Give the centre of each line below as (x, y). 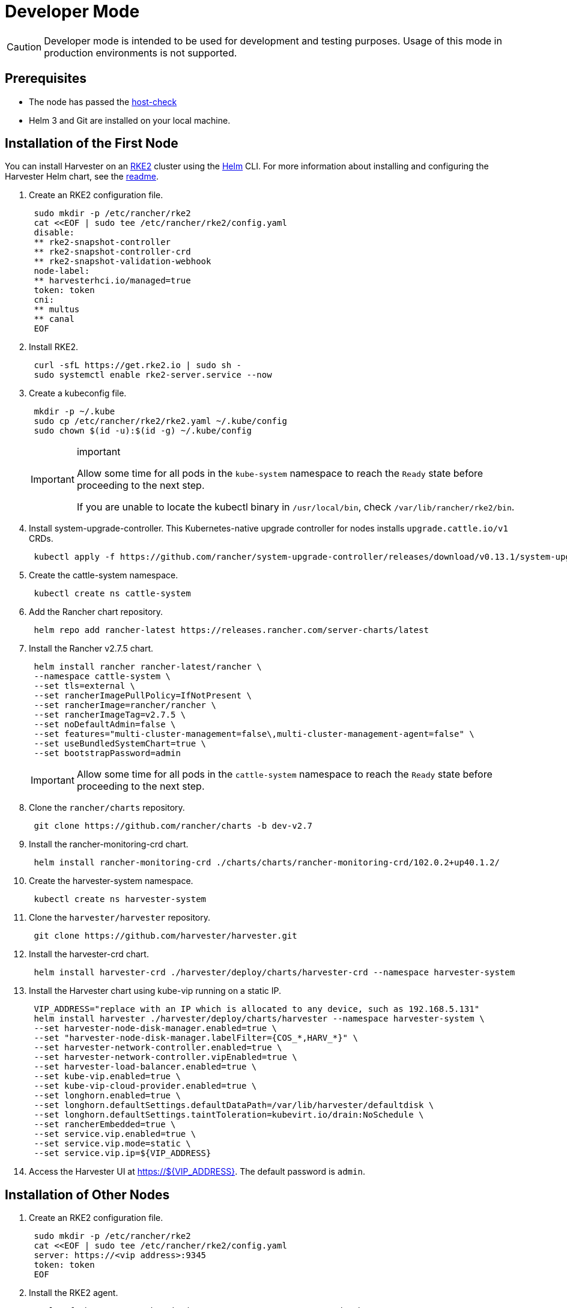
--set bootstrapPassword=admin (107, 753)
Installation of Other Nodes (87, 1194)
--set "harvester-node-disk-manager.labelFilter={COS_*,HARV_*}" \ (196, 1038)
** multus (57, 310)
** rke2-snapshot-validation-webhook (123, 262)
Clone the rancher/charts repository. (107, 808)
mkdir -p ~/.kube (74, 412)
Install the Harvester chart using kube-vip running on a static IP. (155, 991)
